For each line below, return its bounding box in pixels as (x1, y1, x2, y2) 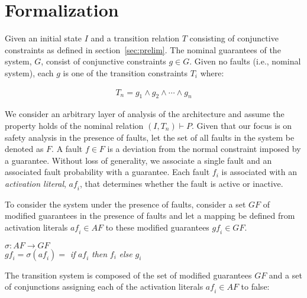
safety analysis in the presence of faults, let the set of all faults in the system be (5, 131, 295, 143)
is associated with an (221, 166, 297, 178)
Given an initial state (5, 32, 82, 44)
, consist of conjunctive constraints (41, 55, 166, 67)
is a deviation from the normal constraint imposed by (107, 142, 301, 155)
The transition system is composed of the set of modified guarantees (5, 268, 252, 281)
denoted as (5, 142, 44, 155)
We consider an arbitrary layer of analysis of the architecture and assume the (5, 108, 285, 120)
